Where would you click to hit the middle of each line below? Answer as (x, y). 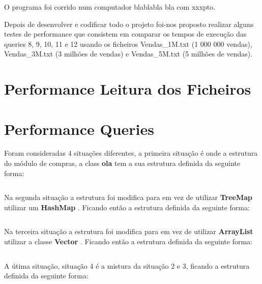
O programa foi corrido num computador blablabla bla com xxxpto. (110, 7)
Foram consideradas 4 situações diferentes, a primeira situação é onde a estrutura (131, 153)
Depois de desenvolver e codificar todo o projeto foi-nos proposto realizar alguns (129, 24)
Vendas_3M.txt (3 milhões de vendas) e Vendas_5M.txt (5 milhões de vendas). (128, 54)
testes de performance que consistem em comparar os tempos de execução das (125, 34)
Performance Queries (79, 129)
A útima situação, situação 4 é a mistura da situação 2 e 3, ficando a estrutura (127, 265)
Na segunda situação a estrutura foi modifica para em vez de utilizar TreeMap (128, 197)
